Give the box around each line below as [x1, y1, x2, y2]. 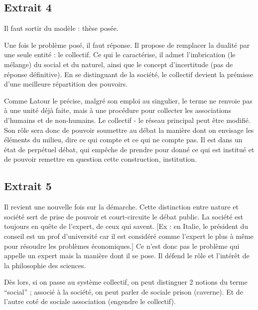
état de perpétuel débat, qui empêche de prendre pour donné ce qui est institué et [4, 144, 255, 154]
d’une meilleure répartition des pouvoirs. [4, 79, 128, 89]
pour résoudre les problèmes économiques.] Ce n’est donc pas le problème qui [4, 240, 240, 251]
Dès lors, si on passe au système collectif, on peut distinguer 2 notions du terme [4, 277, 248, 287]
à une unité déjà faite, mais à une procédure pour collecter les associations [4, 105, 231, 115]
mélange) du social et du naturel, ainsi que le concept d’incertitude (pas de [4, 59, 233, 69]
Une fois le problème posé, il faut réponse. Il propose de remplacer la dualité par [4, 39, 250, 50]
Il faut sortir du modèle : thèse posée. [4, 23, 119, 33]
